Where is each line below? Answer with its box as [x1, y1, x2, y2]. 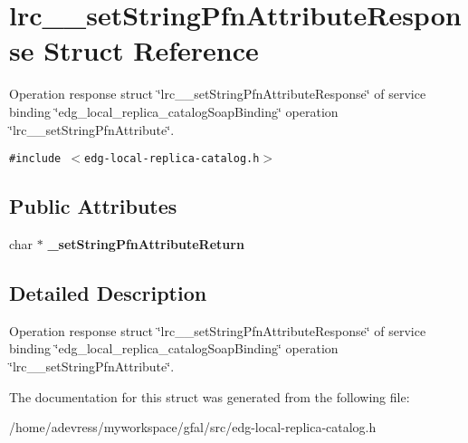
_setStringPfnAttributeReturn [47, 234, 244, 253]
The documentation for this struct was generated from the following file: [9, 387, 410, 406]
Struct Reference [43, 32, 259, 69]
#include [9, 152, 62, 166]
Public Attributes [9, 192, 177, 220]
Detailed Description [9, 278, 207, 306]
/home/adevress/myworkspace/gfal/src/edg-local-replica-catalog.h [9, 418, 377, 437]
